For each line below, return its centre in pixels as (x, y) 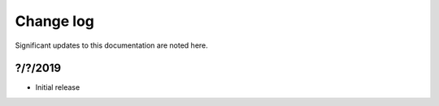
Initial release (58, 87)
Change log (55, 21)
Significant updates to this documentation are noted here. (112, 45)
